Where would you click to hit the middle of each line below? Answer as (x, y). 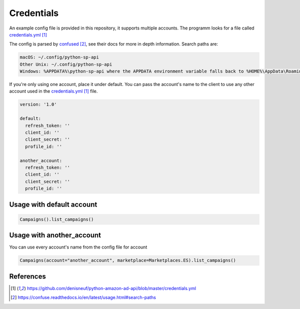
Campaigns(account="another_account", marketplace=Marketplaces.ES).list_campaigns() (128, 260)
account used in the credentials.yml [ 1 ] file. (53, 91)
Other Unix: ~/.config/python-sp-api (66, 64)
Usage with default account (53, 204)
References (27, 276)
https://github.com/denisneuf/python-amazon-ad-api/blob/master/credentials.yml (111, 288)
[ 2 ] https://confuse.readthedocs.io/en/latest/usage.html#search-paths (83, 297)
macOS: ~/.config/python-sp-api (59, 57)
